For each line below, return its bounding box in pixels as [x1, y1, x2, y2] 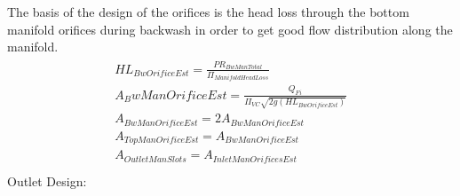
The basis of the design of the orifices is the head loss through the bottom [7, 3, 409, 20]
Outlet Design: [7, 171, 87, 190]
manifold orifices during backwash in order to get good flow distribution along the [7, 20, 453, 38]
